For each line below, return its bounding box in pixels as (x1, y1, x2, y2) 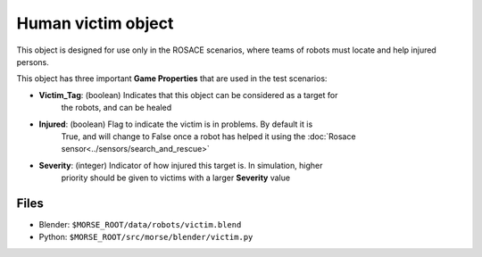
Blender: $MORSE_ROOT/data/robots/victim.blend (38, 219, 242, 229)
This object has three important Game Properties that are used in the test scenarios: (16, 73, 328, 84)
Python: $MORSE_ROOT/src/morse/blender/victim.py (38, 232, 253, 243)
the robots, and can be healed (61, 103, 172, 113)
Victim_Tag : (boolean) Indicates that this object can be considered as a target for (38, 89, 338, 100)
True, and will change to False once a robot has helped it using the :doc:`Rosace (61, 130, 356, 142)
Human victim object (16, 13, 174, 33)
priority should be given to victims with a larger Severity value (61, 172, 290, 183)
